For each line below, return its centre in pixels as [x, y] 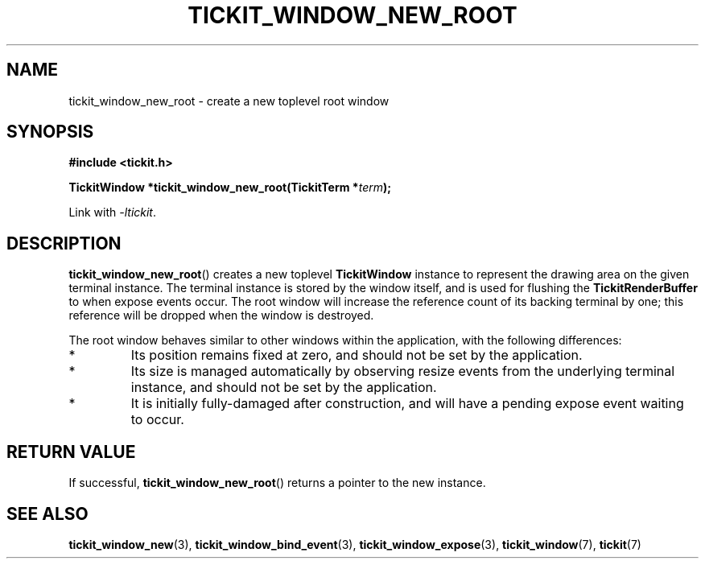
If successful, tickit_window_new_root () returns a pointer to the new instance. [277, 483]
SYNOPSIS [50, 132]
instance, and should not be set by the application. [284, 388]
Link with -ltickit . [113, 212]
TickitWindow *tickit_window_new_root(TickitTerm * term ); [230, 188]
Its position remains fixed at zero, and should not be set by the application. [357, 355]
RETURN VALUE [71, 452]
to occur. [157, 420]
